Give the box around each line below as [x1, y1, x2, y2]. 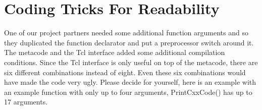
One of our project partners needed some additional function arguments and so [4, 27, 248, 38]
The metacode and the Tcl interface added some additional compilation [4, 47, 225, 58]
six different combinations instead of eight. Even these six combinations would [4, 67, 246, 77]
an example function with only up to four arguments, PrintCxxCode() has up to [4, 86, 252, 97]
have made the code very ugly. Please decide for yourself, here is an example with [4, 77, 256, 87]
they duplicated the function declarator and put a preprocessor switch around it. [4, 37, 254, 47]
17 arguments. [4, 96, 48, 107]
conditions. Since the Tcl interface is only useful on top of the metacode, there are [4, 57, 258, 67]
